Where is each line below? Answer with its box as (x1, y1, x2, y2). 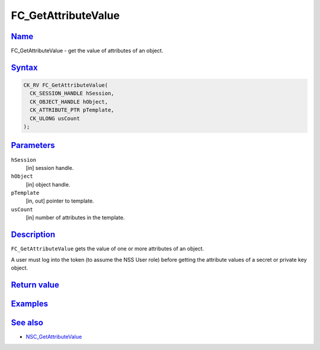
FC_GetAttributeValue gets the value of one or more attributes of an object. (11, 245, 204, 252)
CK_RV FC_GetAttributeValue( (23, 82, 108, 89)
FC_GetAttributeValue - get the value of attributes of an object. (11, 47, 164, 54)
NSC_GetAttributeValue (25, 333, 82, 340)
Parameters (11, 140, 55, 150)
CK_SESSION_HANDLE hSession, (30, 90, 115, 97)
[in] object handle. (25, 181, 71, 188)
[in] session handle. (25, 164, 74, 171)
